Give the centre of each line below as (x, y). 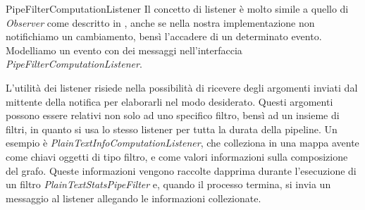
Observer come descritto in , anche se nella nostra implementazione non (160, 22)
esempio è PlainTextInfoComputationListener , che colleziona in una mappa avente (182, 143)
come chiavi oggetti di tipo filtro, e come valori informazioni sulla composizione (177, 156)
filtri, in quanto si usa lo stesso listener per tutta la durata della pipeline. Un (172, 129)
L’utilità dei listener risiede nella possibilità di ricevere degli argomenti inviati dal (182, 87)
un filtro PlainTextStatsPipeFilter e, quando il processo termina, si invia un (168, 184)
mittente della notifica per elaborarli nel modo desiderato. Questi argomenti (169, 101)
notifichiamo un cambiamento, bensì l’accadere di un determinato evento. (164, 36)
